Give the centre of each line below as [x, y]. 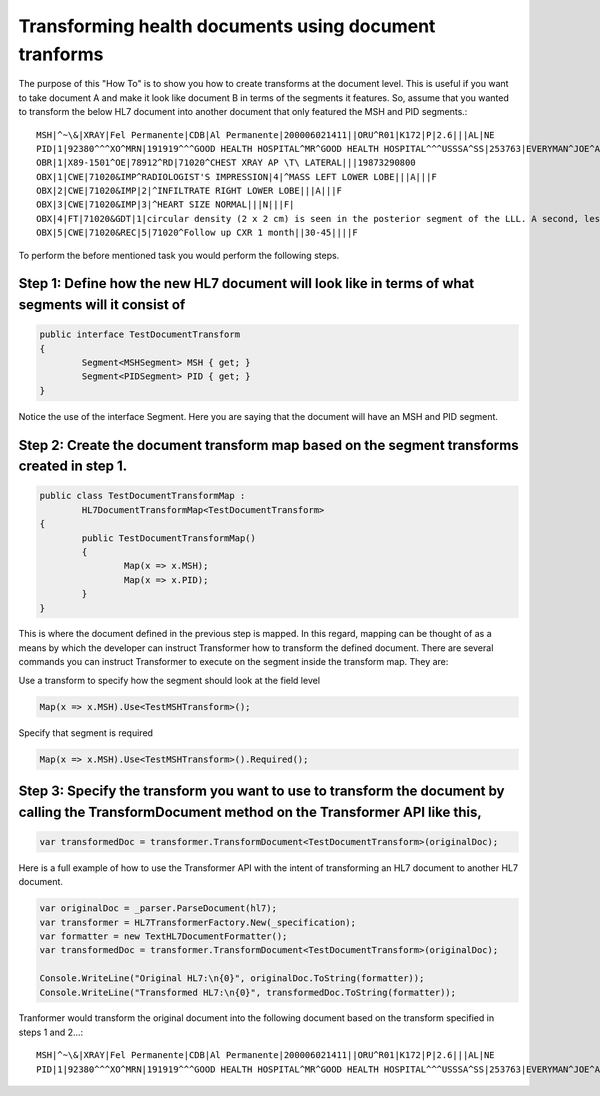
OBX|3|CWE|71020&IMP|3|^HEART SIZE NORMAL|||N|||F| [165, 204]
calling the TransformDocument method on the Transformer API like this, [250, 811]
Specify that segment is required [86, 732]
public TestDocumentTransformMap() [169, 538]
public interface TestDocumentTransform [139, 334]
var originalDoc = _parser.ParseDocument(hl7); [158, 908]
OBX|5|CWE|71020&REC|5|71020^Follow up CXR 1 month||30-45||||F [197, 233]
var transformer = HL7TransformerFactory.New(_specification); [198, 922]
